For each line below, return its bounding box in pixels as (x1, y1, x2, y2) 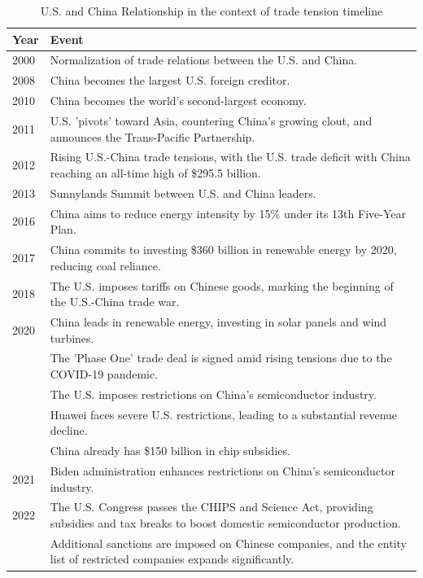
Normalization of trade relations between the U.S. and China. (50, 51, 358, 68)
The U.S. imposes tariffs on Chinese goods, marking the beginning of (50, 277, 394, 294)
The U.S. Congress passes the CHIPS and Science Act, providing (50, 498, 373, 515)
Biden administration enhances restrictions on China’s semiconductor (50, 462, 395, 479)
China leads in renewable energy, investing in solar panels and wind (50, 313, 387, 330)
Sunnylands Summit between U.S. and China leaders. (50, 184, 316, 201)
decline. (50, 422, 88, 439)
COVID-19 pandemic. (50, 366, 159, 383)
